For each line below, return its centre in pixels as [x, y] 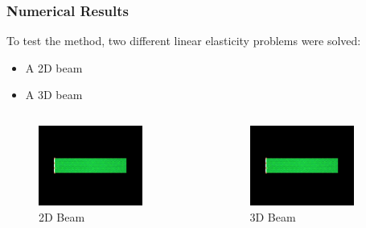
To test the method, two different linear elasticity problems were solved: [184, 41]
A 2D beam [54, 67]
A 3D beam [54, 95]
